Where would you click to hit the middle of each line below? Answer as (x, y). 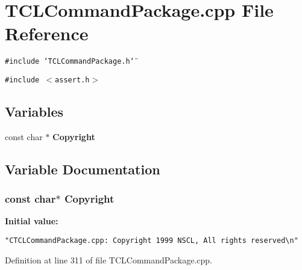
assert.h (72, 80)
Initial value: (32, 221)
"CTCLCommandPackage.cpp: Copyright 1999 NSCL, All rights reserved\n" (152, 241)
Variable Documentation (83, 169)
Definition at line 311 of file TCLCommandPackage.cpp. (109, 259)
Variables (34, 112)
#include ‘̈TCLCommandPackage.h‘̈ (70, 62)
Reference (47, 33)
